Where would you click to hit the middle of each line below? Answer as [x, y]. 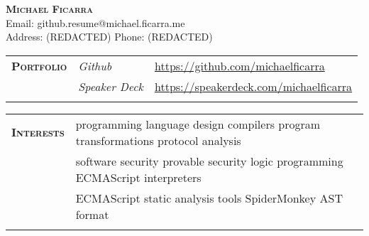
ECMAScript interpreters [138, 177]
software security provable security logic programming [209, 161]
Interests [38, 132]
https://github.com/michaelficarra [239, 65]
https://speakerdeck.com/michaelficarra [253, 86]
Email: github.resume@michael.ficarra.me [95, 22]
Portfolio [39, 65]
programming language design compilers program [198, 124]
